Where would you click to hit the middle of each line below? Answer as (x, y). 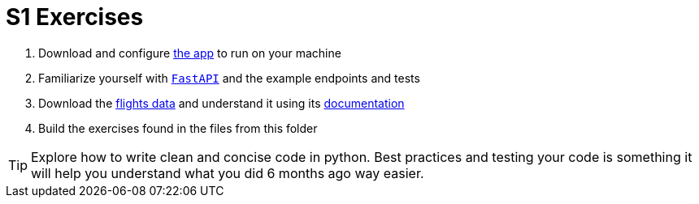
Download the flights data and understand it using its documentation (221, 103)
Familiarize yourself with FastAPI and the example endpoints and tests (229, 78)
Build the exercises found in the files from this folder (178, 128)
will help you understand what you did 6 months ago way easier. (228, 173)
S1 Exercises (75, 17)
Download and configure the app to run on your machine (190, 53)
